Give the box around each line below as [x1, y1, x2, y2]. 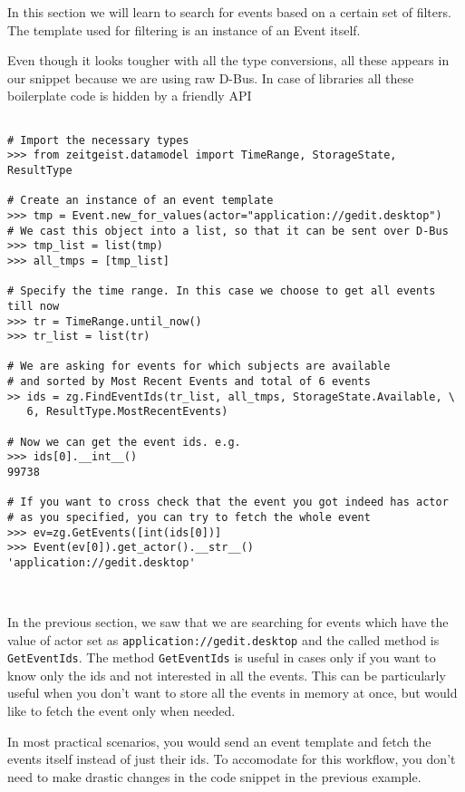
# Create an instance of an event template [7, 194, 274, 208]
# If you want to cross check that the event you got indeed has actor [7, 496, 449, 509]
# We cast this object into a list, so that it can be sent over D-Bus [7, 224, 449, 237]
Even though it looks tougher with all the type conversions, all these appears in [7, 51, 450, 70]
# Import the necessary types [7, 133, 189, 147]
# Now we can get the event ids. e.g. [7, 435, 241, 449]
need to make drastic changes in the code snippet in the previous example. [7, 767, 421, 786]
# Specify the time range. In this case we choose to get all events [7, 285, 436, 298]
